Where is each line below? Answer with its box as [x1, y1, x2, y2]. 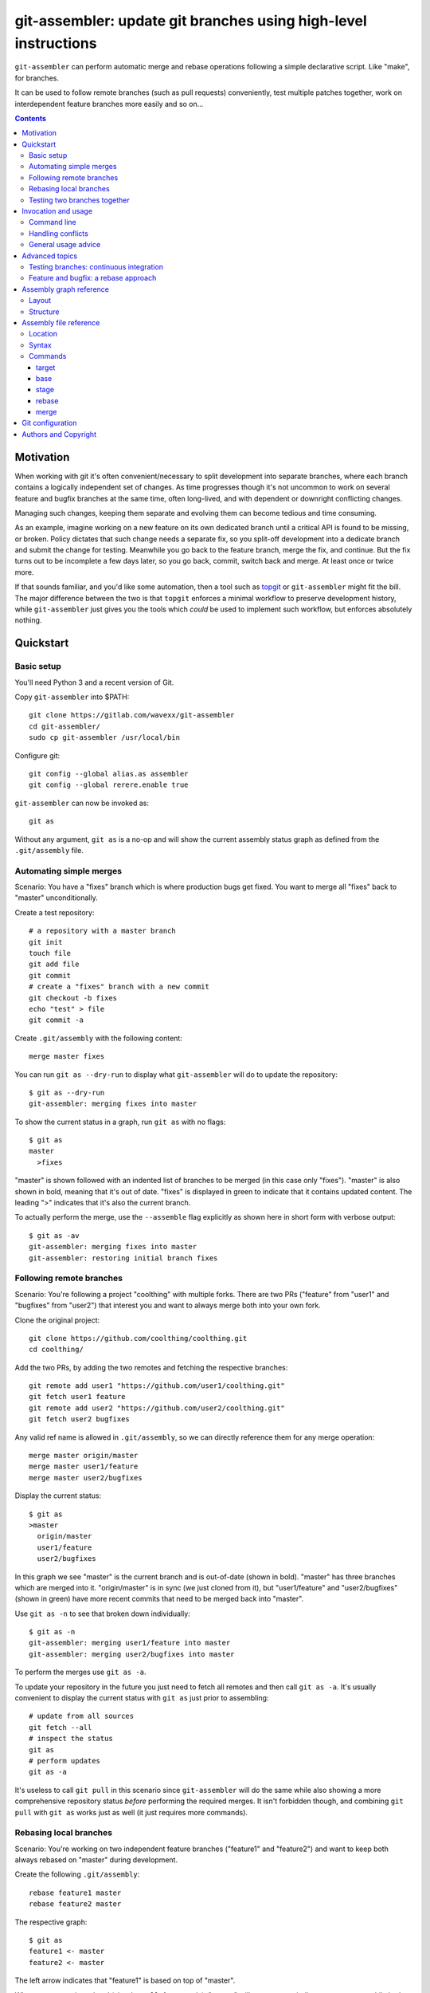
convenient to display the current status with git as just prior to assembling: [14, 1693, 269, 1703]
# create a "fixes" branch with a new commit [29, 982, 210, 992]
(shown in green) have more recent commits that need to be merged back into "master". [14, 1594, 304, 1604]
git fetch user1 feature [29, 1392, 126, 1401]
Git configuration [21, 419, 77, 428]
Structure [29, 307, 60, 316]
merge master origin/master [29, 1451, 139, 1460]
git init [29, 938, 63, 946]
